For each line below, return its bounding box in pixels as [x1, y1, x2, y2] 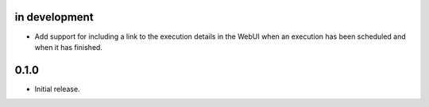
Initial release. [34, 84, 80, 94]
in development [14, 10, 95, 24]
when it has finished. [34, 42, 103, 52]
